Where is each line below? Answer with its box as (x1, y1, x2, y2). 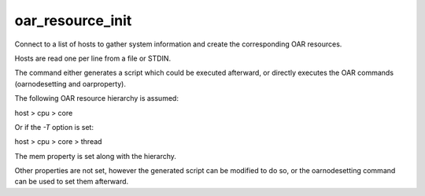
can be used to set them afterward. (14, 177, 129, 187)
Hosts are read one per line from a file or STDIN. (14, 54, 172, 63)
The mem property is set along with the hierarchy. (14, 151, 177, 161)
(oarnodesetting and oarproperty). (14, 79, 126, 88)
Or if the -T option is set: (14, 122, 94, 131)
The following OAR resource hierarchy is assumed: (14, 94, 179, 103)
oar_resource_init (14, 12, 132, 29)
